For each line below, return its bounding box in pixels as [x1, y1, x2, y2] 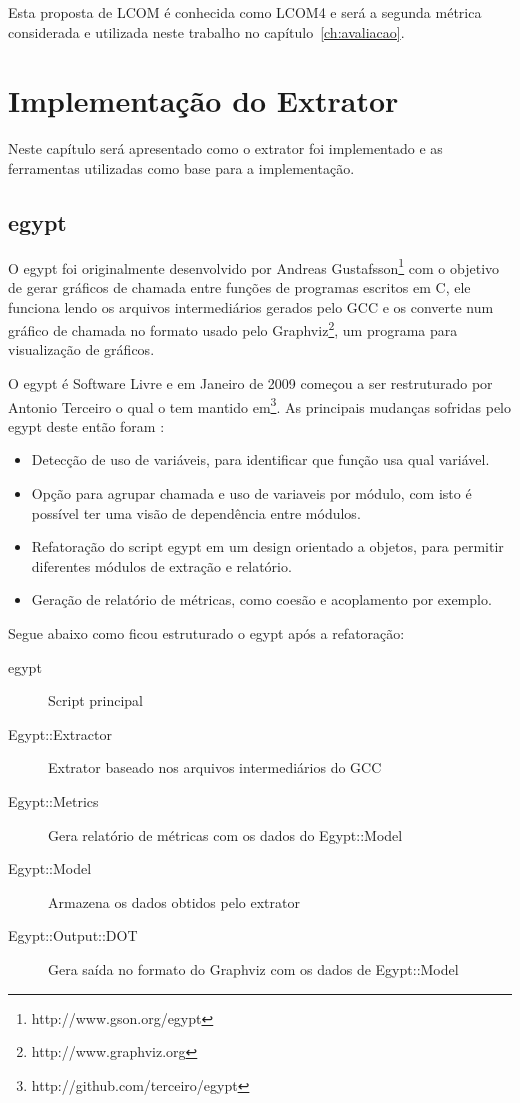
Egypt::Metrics [8, 790, 99, 811]
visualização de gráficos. [8, 339, 155, 360]
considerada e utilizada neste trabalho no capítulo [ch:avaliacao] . [8, 21, 405, 42]
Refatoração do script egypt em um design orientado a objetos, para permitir [31, 536, 504, 557]
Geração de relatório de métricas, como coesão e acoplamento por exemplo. [31, 589, 492, 610]
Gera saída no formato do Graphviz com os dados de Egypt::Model [48, 958, 459, 979]
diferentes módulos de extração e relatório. [31, 555, 292, 576]
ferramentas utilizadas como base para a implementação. [8, 157, 355, 178]
